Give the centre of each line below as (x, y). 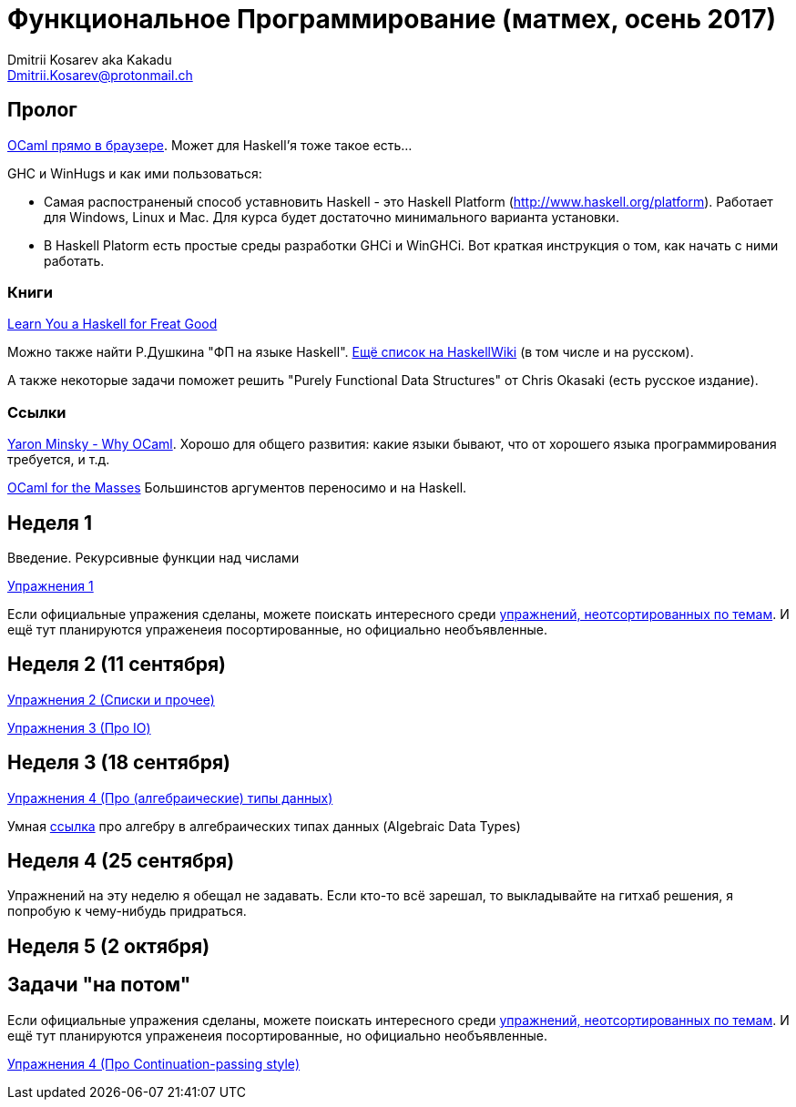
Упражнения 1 (51, 585)
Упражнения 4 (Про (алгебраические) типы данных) (170, 797)
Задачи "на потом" (99, 985)
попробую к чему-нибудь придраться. (127, 911)
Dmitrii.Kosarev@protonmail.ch (100, 75)
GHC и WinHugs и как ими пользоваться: (135, 173)
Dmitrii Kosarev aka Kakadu (90, 59)
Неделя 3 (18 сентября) (119, 763)
